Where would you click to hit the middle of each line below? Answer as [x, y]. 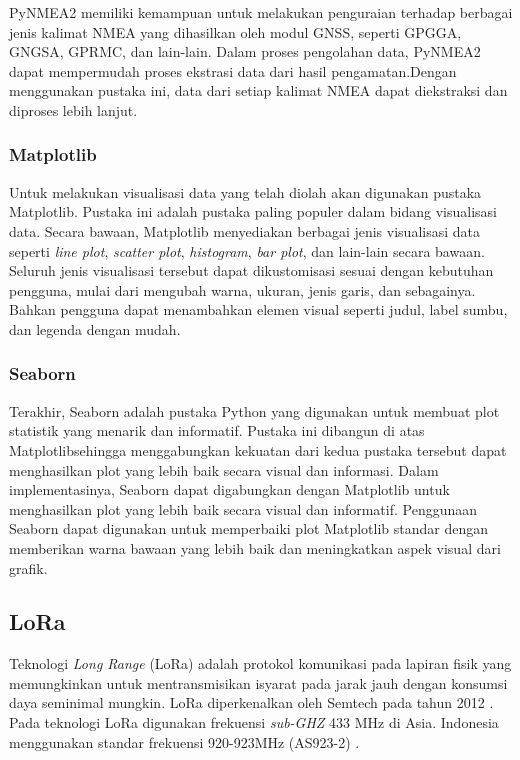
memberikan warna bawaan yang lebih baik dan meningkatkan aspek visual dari [255, 547]
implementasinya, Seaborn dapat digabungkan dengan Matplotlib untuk [229, 489]
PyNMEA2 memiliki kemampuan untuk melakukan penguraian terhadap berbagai [261, 12]
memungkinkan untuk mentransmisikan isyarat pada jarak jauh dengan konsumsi [258, 682]
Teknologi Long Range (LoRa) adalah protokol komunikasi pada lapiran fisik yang [260, 663]
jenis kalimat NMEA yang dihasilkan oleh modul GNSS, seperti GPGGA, [235, 31]
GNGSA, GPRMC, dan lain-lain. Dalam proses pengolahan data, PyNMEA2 [245, 51]
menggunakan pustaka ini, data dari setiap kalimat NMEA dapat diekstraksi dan [258, 90]
